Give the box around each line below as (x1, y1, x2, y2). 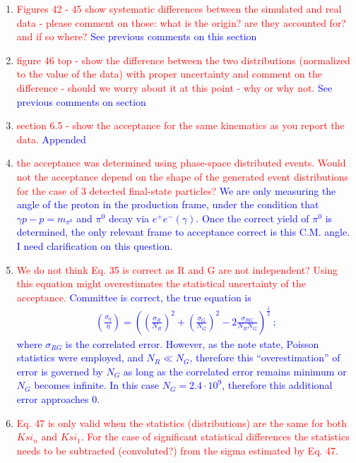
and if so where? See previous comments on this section (16, 29, 257, 44)
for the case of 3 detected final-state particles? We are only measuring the (16, 183, 336, 198)
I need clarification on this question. (16, 238, 173, 253)
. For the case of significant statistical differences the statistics (81, 429, 350, 444)
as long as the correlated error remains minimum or (123, 363, 347, 378)
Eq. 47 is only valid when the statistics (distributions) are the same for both (16, 415, 347, 430)
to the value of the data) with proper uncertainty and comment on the (16, 66, 322, 81)
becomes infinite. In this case (34, 378, 159, 392)
